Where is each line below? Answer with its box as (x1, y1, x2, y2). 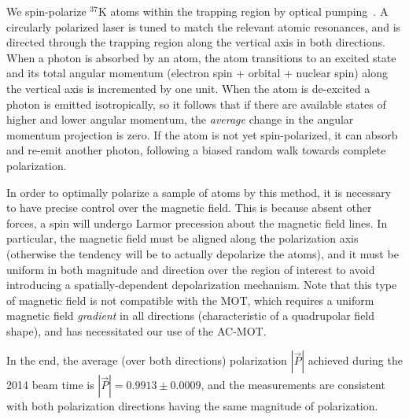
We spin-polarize (6, 3, 87, 19)
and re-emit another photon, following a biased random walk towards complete (6, 142, 386, 158)
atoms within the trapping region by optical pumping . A (110, 3, 389, 19)
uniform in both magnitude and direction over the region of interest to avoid (6, 261, 375, 277)
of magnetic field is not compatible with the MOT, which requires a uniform (6, 291, 374, 308)
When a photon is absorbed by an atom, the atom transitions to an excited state (6, 49, 396, 65)
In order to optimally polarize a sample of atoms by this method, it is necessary (6, 184, 392, 200)
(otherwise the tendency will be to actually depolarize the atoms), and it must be (6, 245, 399, 261)
